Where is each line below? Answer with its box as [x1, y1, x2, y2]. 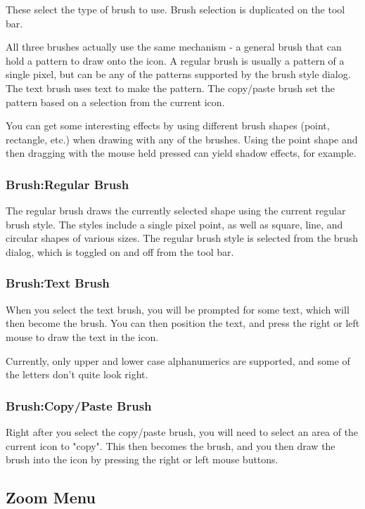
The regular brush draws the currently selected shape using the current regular [6, 203, 346, 218]
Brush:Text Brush [6, 274, 110, 292]
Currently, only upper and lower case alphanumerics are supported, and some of [6, 353, 350, 368]
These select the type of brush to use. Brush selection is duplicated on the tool [6, 2, 345, 16]
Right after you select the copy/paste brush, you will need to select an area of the [6, 424, 359, 439]
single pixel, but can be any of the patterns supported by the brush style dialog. [6, 67, 351, 82]
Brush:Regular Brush [6, 175, 129, 193]
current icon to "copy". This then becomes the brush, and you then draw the [6, 438, 335, 453]
